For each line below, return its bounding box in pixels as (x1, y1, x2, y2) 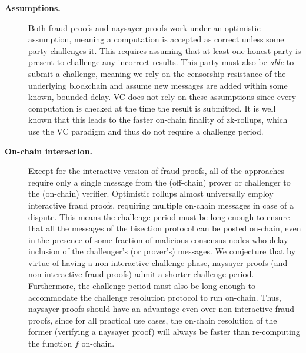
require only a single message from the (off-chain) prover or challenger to (28, 176, 291, 188)
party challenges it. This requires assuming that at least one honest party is (28, 44, 301, 56)
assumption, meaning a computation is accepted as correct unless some (28, 33, 284, 45)
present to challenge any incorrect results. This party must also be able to (28, 56, 294, 68)
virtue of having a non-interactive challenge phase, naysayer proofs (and (28, 256, 288, 268)
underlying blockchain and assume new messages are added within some (28, 79, 288, 91)
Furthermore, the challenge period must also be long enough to (28, 280, 255, 292)
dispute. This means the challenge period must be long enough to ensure (28, 210, 290, 223)
